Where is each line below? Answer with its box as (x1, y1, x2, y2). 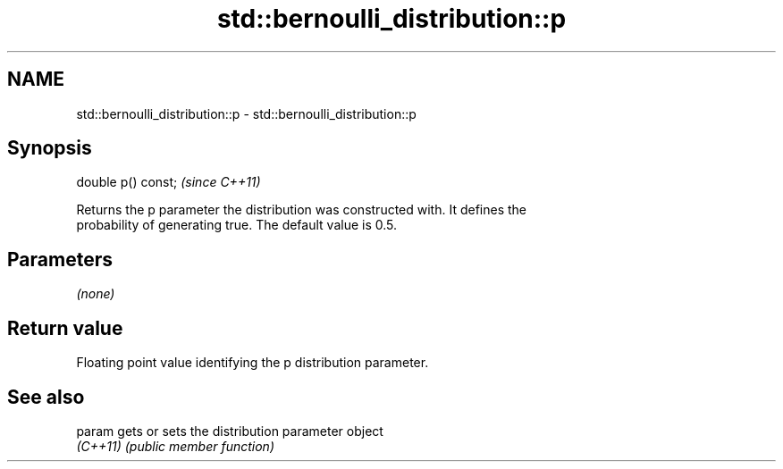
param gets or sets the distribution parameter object (76, 423, 383, 439)
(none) (76, 286, 115, 302)
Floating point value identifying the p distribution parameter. (76, 355, 429, 371)
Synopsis (7, 137, 92, 160)
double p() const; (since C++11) (76, 174, 261, 190)
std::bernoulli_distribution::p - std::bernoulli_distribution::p (76, 105, 417, 121)
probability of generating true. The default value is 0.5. (76, 217, 398, 233)
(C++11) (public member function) (76, 438, 274, 454)
